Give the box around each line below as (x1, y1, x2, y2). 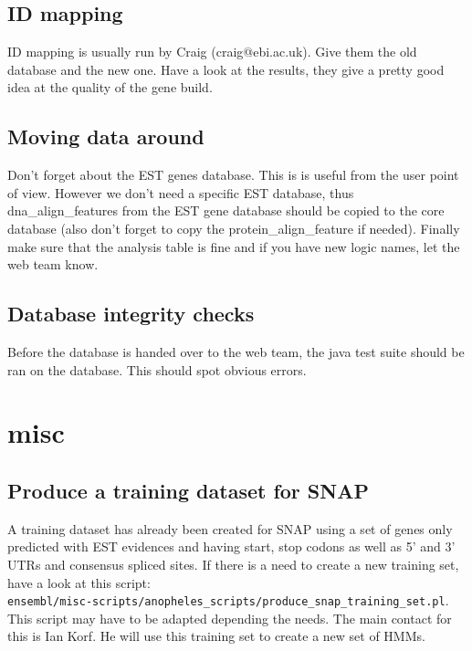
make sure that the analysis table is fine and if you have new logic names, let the (7, 236, 460, 256)
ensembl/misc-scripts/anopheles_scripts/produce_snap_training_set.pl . (7, 591, 449, 610)
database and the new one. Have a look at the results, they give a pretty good (7, 59, 445, 79)
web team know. (7, 255, 99, 274)
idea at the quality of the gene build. (7, 78, 213, 97)
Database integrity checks (7, 299, 255, 328)
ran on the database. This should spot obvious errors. (7, 360, 307, 379)
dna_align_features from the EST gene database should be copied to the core (7, 201, 445, 220)
